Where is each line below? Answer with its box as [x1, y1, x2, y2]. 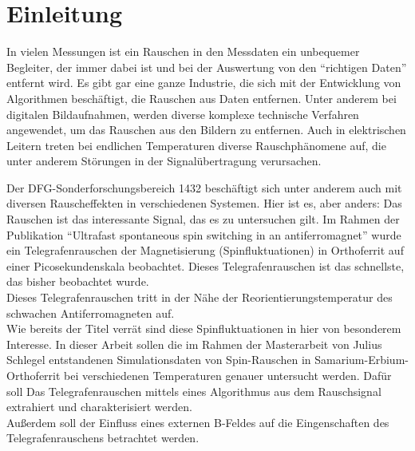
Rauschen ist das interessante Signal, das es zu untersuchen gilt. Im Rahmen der [6, 211, 400, 227]
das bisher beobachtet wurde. [6, 273, 149, 290]
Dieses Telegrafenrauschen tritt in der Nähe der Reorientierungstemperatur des [6, 289, 393, 306]
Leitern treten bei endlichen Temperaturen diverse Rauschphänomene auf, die [6, 136, 386, 153]
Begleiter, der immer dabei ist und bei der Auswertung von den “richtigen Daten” [6, 58, 407, 75]
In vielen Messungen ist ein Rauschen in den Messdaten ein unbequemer [6, 43, 360, 60]
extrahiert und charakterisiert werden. [6, 398, 192, 415]
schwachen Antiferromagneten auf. [6, 304, 175, 321]
